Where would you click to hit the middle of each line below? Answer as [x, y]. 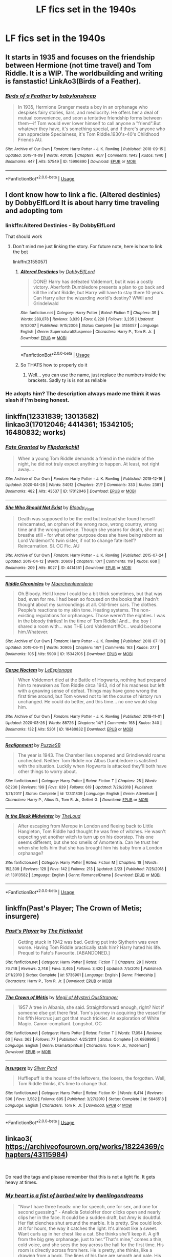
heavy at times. [21, 1182]
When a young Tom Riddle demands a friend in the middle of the [86, 458]
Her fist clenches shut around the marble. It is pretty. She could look [90, 1223]
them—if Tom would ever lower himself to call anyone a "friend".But [89, 123]
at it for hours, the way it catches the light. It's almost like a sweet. [88, 1228]
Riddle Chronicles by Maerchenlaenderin [49, 584]
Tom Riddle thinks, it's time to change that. [63, 1083]
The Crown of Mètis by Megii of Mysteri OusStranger [62, 997]
